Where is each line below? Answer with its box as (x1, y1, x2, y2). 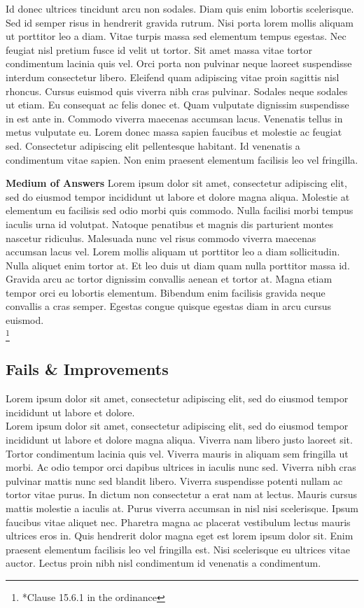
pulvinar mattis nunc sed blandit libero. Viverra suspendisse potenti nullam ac (6, 473, 343, 488)
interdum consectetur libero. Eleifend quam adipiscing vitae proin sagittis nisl (6, 69, 339, 84)
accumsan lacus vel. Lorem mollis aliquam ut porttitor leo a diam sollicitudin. (6, 244, 340, 259)
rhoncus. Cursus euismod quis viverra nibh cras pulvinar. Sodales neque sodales (6, 83, 348, 98)
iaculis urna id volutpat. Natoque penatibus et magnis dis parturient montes (6, 216, 333, 231)
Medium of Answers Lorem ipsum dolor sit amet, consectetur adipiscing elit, (6, 176, 347, 190)
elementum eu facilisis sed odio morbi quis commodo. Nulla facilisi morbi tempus (6, 203, 353, 218)
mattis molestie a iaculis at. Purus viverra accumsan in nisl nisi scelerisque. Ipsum (6, 500, 358, 515)
